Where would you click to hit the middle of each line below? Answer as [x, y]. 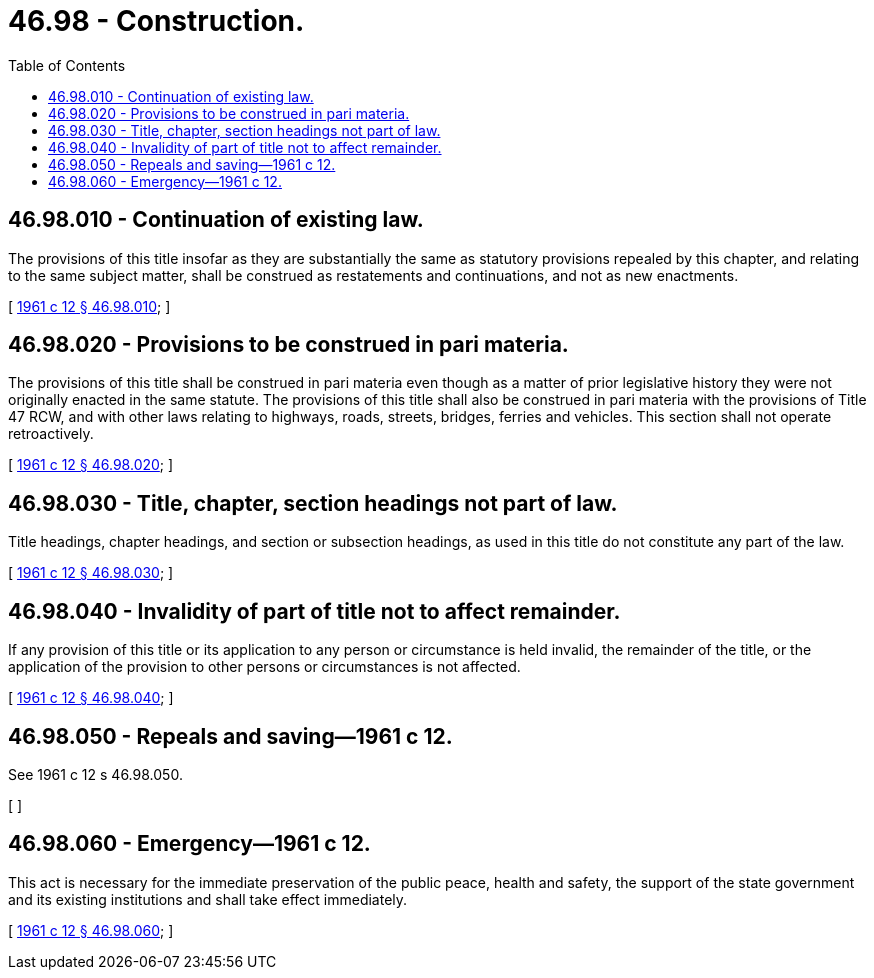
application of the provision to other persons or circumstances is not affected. [264, 667]
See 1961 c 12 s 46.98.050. [95, 774]
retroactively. [51, 434]
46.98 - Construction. [156, 21]
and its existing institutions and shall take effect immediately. [208, 899]
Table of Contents [67, 65]
